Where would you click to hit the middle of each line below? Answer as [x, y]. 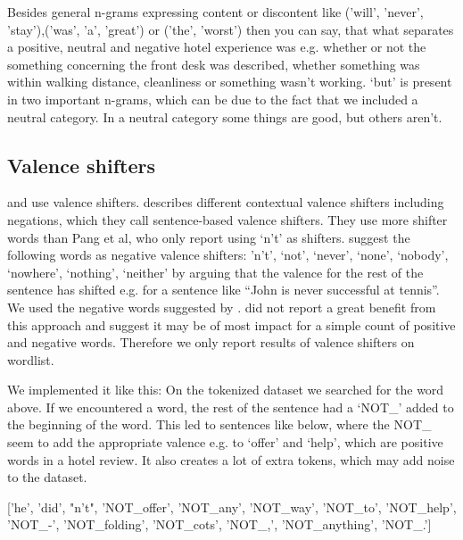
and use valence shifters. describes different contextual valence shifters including [226, 202]
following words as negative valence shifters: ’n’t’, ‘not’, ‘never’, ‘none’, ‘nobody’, [228, 255]
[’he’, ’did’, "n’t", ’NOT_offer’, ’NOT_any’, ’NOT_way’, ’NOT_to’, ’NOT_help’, [232, 507]
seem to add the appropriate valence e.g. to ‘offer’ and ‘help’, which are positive [225, 442]
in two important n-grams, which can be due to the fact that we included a [213, 99]
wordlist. [31, 359]
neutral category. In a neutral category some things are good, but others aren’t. [225, 116]
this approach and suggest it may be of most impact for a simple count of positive [231, 324]
